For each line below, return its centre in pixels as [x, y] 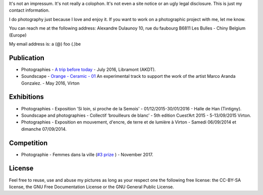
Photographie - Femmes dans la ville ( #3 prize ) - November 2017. [87, 154]
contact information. [29, 10]
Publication [27, 58]
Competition [28, 143]
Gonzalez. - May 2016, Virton [50, 83]
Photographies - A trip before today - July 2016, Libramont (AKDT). [88, 69]
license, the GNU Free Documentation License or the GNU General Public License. [92, 187]
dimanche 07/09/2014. [44, 129]
